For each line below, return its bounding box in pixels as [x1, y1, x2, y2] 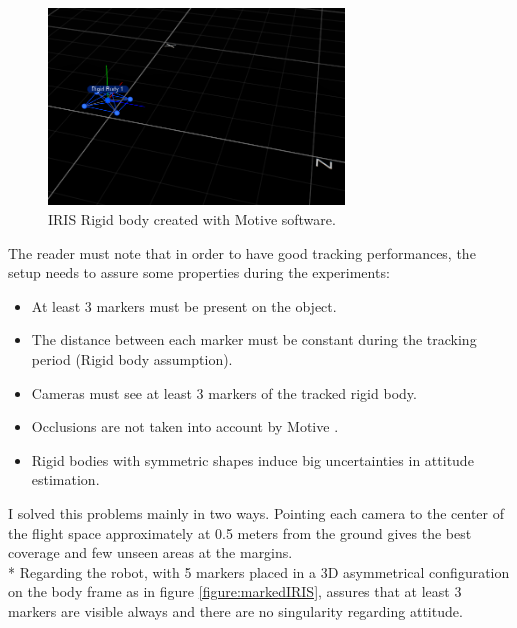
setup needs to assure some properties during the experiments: [8, 262, 390, 283]
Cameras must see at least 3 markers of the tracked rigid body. [31, 382, 417, 403]
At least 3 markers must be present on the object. [31, 295, 337, 316]
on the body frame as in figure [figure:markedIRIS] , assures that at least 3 [8, 581, 462, 602]
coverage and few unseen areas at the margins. [8, 542, 293, 563]
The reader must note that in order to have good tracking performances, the [8, 242, 476, 263]
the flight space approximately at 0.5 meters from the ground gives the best [8, 522, 472, 543]
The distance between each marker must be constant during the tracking [31, 329, 477, 350]
